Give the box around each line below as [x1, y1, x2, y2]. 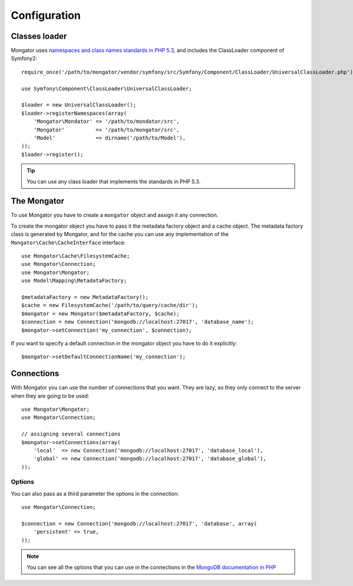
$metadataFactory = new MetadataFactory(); [21, 294, 149, 300]
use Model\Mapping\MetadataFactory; [21, 277, 127, 284]
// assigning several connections [21, 431, 121, 438]
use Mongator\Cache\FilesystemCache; [21, 253, 131, 259]
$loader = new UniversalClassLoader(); [21, 102, 136, 108]
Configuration [11, 9, 81, 22]
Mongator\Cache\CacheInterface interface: [11, 239, 126, 246]
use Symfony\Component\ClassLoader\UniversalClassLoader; [21, 85, 192, 92]
